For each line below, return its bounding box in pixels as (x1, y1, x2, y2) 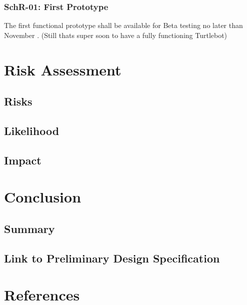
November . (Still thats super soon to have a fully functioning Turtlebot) (4, 29, 227, 40)
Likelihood (4, 122, 59, 138)
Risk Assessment (4, 59, 121, 79)
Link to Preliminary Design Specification (4, 250, 220, 265)
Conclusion (4, 186, 81, 207)
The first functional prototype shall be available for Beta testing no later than (4, 20, 243, 30)
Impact (4, 152, 41, 167)
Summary (4, 220, 55, 236)
